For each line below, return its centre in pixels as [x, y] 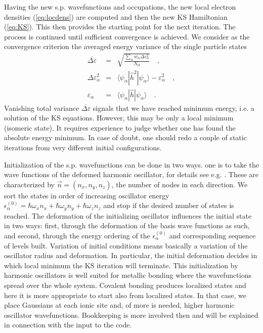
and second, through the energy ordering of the [77, 235]
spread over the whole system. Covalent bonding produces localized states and [125, 285]
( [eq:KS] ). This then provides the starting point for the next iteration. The [120, 27]
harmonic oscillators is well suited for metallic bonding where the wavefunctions [128, 275]
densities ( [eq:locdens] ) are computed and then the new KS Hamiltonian [116, 16]
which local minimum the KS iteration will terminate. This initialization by [121, 265]
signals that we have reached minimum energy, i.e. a [173, 108]
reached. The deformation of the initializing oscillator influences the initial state [128, 215]
